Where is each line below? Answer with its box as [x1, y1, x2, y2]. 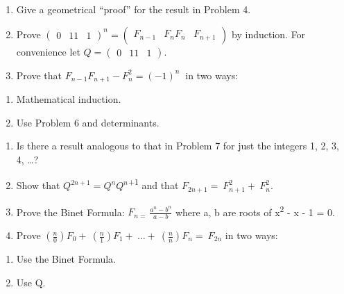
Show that [16, 178, 60, 193]
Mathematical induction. [16, 92, 121, 106]
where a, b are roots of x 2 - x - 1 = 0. [175, 202, 335, 219]
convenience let [16, 44, 80, 58]
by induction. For [232, 26, 306, 41]
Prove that [16, 67, 62, 82]
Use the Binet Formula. [16, 252, 117, 266]
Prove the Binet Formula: [16, 204, 125, 219]
